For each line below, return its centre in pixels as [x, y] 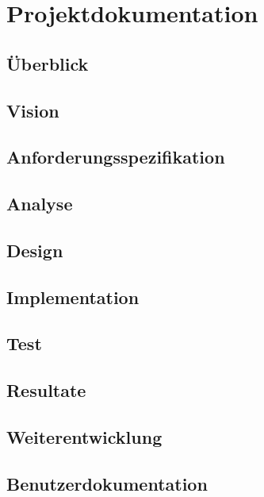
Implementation [73, 297]
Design [35, 250]
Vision [33, 110]
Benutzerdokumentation [107, 483]
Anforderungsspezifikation [116, 157]
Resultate [46, 390]
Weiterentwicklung [84, 437]
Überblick [48, 63]
